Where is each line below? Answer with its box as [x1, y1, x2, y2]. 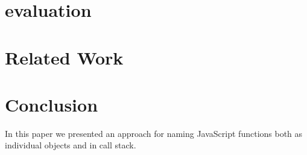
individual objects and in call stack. [5, 139, 136, 151]
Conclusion [5, 92, 98, 116]
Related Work [5, 45, 124, 69]
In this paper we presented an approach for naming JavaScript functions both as [5, 127, 303, 139]
